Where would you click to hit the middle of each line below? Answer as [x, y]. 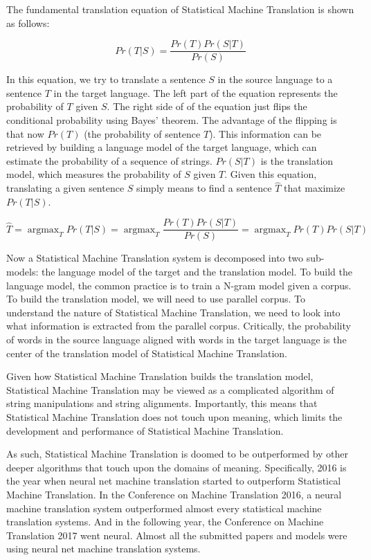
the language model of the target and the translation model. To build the [197, 272]
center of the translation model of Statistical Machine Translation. [147, 353]
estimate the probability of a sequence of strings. [109, 160]
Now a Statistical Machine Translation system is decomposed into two [155, 258]
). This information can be [265, 133]
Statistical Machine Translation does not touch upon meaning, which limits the [174, 417]
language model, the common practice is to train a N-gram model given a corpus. [179, 285]
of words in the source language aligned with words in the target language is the [177, 340]
